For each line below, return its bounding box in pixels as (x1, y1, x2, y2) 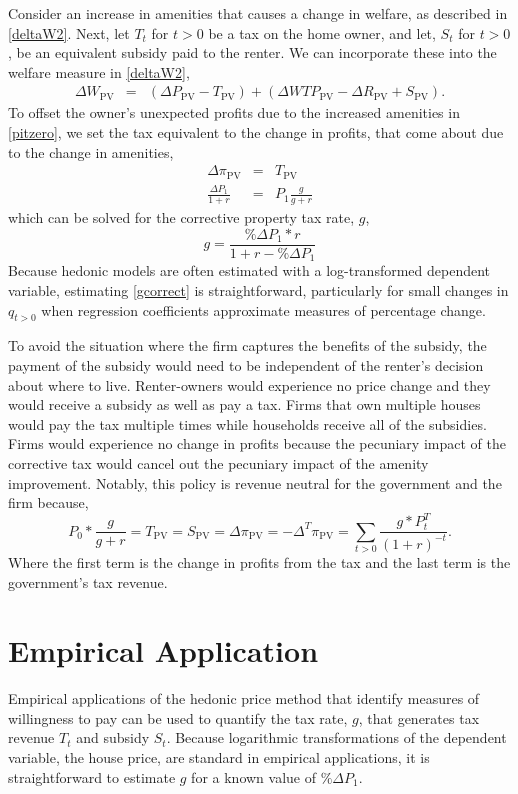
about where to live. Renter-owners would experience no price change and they (8, 374, 491, 395)
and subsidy (76, 727, 150, 748)
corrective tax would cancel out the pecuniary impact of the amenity (8, 452, 429, 473)
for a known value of (191, 766, 316, 787)
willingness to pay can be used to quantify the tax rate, (8, 707, 348, 728)
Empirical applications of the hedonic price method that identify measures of (8, 688, 480, 709)
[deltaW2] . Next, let (8, 22, 130, 43)
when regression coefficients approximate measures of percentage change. (41, 299, 486, 320)
